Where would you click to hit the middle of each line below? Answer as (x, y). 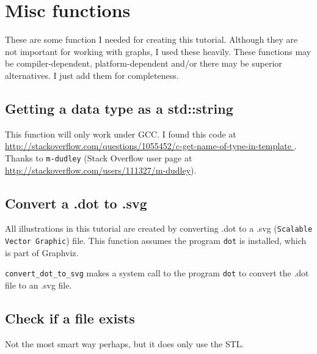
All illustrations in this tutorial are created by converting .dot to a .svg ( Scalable (159, 228)
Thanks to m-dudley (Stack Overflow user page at (99, 157)
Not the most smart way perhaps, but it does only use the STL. (125, 343)
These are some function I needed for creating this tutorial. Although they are (151, 39)
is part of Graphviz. (42, 252)
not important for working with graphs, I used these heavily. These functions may (158, 51)
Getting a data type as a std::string (119, 108)
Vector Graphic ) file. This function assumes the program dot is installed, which (156, 240)
